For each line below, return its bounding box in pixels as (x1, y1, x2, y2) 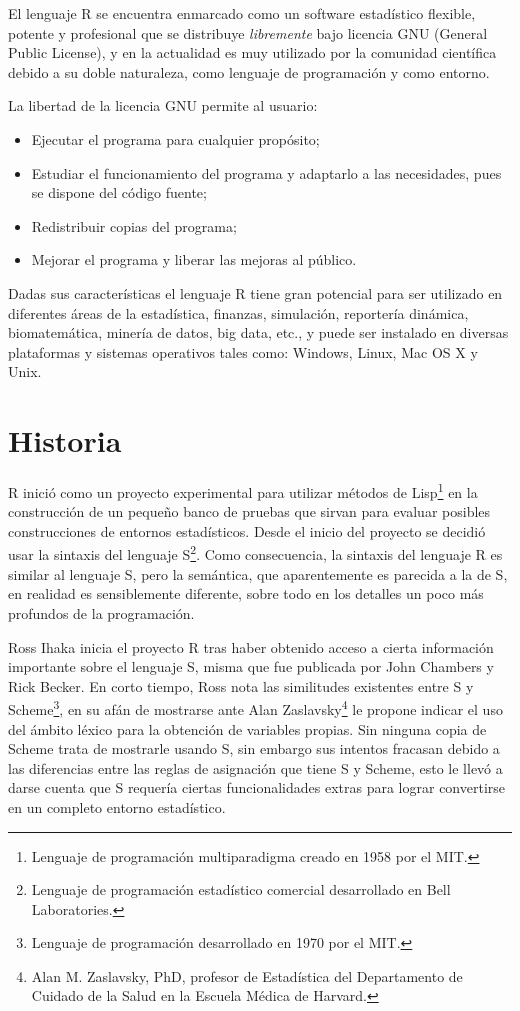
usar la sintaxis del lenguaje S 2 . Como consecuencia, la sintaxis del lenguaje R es (8, 541, 503, 565)
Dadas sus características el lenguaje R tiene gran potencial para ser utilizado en (8, 282, 503, 303)
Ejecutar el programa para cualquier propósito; (31, 128, 320, 149)
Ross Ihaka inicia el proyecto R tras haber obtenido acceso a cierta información (8, 636, 494, 657)
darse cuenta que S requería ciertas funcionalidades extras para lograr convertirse (8, 777, 505, 798)
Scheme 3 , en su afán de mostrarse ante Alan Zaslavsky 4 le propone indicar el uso (8, 696, 503, 719)
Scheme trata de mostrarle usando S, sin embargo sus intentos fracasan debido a (8, 738, 500, 759)
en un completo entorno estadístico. (8, 796, 226, 817)
